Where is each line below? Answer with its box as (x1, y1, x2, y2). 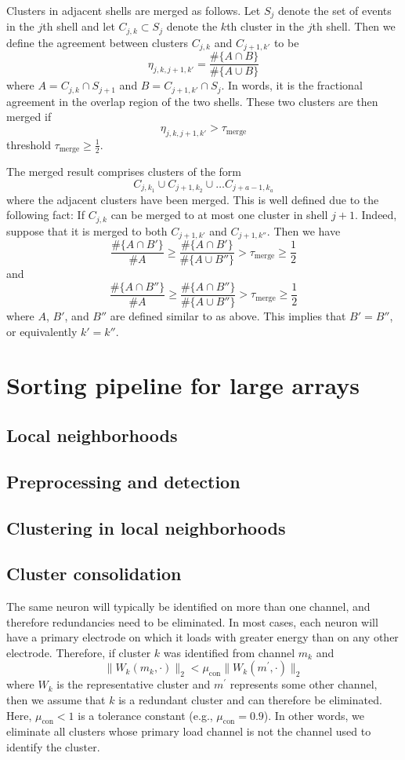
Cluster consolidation (6, 561, 182, 586)
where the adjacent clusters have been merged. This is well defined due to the (6, 191, 379, 207)
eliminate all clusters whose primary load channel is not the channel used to (6, 723, 371, 740)
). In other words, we (263, 707, 364, 723)
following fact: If (6, 206, 85, 223)
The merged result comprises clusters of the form (6, 163, 241, 180)
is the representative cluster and (56, 676, 211, 692)
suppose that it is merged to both (6, 222, 168, 239)
